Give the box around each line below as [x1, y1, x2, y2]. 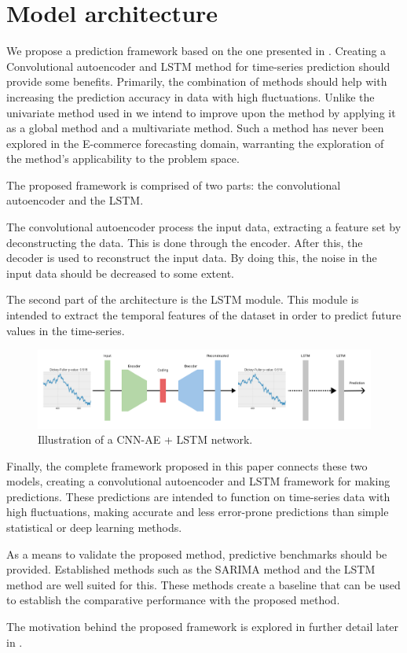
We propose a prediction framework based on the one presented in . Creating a [6, 42, 387, 59]
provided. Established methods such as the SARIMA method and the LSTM [6, 561, 376, 577]
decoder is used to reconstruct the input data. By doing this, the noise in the [6, 249, 377, 266]
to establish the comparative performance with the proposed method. [6, 592, 340, 608]
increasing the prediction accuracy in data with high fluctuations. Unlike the [6, 88, 375, 105]
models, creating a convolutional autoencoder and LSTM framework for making [6, 473, 390, 489]
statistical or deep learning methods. [6, 519, 182, 536]
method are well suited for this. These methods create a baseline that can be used [6, 576, 401, 592]
